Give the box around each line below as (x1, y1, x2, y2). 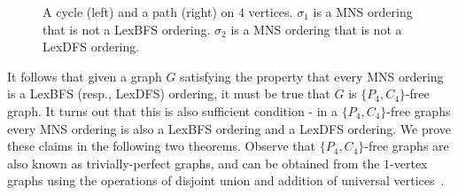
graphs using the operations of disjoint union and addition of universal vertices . (7, 171, 445, 190)
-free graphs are (364, 136, 449, 155)
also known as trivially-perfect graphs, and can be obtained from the (7, 153, 380, 172)
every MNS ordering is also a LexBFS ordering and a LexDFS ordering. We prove (7, 119, 451, 137)
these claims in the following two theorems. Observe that (7, 136, 316, 155)
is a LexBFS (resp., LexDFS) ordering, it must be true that (7, 84, 330, 103)
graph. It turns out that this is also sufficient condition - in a (7, 101, 338, 120)
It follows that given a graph (7, 66, 162, 85)
